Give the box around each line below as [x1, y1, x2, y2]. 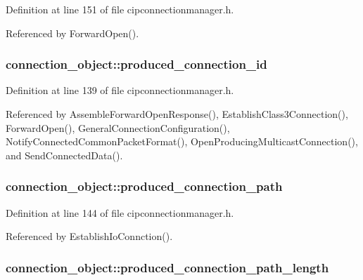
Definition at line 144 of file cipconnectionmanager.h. [6, 205, 234, 220]
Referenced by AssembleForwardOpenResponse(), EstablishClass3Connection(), [6, 107, 348, 121]
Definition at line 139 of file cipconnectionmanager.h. [6, 83, 234, 98]
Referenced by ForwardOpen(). [6, 25, 139, 40]
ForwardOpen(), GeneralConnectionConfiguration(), [6, 120, 230, 135]
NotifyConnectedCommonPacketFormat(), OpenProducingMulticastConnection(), [6, 134, 358, 149]
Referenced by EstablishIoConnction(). [6, 229, 173, 244]
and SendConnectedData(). [6, 147, 123, 162]
